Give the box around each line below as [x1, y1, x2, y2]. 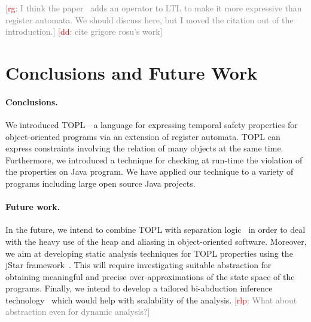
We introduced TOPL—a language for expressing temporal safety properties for [5, 118, 298, 130]
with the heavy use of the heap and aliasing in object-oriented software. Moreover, [5, 235, 307, 247]
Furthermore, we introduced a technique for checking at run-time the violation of [5, 153, 303, 166]
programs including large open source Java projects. [5, 177, 196, 189]
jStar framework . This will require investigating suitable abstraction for [5, 259, 272, 271]
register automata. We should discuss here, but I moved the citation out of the [5, 13, 294, 26]
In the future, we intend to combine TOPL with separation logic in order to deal [5, 223, 306, 236]
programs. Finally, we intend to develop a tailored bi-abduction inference [5, 282, 273, 294]
